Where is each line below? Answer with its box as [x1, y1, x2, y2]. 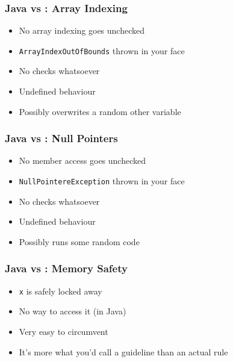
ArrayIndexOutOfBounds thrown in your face [19, 44, 185, 57]
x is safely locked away [19, 284, 102, 297]
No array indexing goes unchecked [19, 24, 145, 37]
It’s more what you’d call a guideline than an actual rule [19, 345, 228, 358]
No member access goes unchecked [19, 154, 146, 167]
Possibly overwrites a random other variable [19, 105, 181, 117]
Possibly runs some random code [19, 235, 140, 248]
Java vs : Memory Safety [5, 261, 128, 276]
